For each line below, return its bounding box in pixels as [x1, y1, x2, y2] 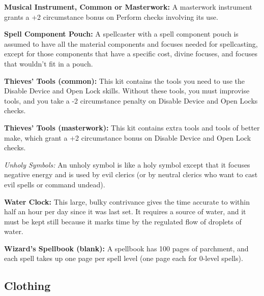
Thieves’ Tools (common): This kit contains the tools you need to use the [4, 75, 245, 86]
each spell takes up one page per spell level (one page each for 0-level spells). [4, 253, 243, 264]
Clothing [4, 278, 51, 293]
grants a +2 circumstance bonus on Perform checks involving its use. [4, 11, 218, 22]
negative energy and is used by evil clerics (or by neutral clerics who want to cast [4, 169, 258, 180]
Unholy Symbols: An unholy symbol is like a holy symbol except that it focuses [4, 159, 250, 170]
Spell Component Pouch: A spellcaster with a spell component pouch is [4, 28, 239, 39]
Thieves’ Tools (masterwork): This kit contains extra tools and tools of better [4, 122, 260, 133]
